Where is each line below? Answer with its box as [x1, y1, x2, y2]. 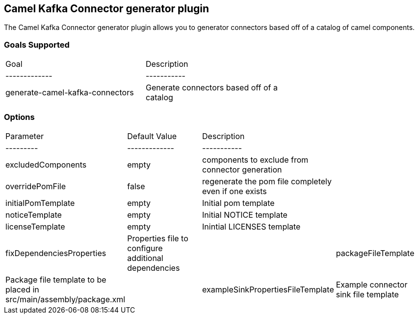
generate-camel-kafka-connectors [5, 87, 134, 98]
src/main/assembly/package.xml [5, 294, 126, 304]
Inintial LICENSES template [202, 221, 301, 231]
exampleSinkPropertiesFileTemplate [202, 284, 334, 294]
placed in [5, 284, 39, 294]
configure [127, 243, 163, 253]
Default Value [127, 131, 177, 141]
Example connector [336, 279, 408, 289]
